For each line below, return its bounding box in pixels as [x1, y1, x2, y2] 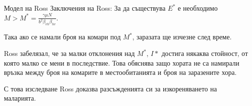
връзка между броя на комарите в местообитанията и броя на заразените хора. [4, 67, 237, 77]
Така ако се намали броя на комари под [4, 32, 121, 42]
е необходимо [177, 3, 218, 13]
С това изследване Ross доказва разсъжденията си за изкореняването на [4, 83, 217, 93]
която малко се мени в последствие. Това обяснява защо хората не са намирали [4, 57, 239, 68]
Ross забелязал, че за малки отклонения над [4, 48, 135, 58]
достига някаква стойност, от [161, 48, 248, 58]
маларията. [4, 93, 36, 103]
